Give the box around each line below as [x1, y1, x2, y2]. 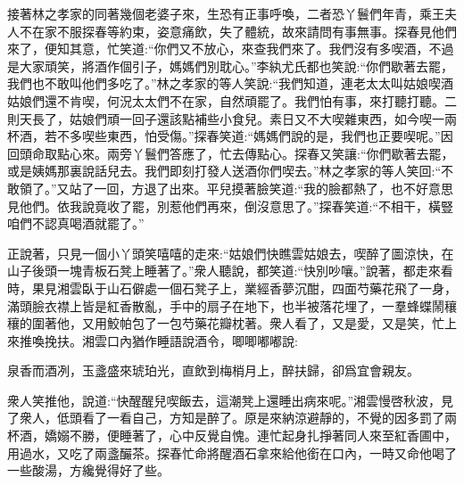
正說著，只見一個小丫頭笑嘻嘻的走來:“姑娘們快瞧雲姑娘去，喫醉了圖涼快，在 [7, 243, 454, 262]
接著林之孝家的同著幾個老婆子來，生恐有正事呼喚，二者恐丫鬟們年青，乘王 [7, 4, 444, 22]
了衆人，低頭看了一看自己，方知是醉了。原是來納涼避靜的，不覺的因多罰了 [7, 408, 444, 427]
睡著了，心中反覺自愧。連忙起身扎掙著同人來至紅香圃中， [119, 426, 457, 445]
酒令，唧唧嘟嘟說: [194, 331, 298, 349]
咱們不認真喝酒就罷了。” [7, 214, 145, 233]
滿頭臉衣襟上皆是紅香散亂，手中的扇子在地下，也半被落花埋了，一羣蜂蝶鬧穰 [7, 296, 457, 315]
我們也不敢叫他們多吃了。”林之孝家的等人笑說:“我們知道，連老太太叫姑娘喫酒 [7, 74, 454, 93]
